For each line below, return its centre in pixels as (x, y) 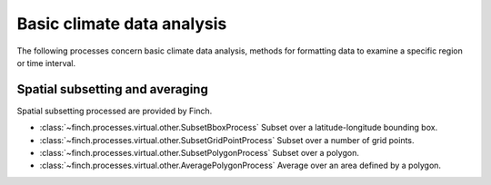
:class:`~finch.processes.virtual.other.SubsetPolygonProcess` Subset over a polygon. (199, 153)
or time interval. (46, 63)
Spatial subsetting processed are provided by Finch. (115, 111)
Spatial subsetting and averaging (112, 89)
